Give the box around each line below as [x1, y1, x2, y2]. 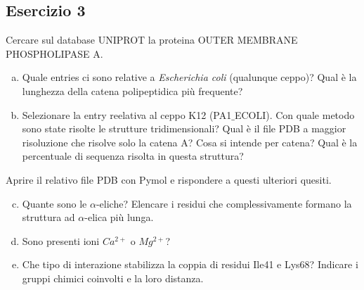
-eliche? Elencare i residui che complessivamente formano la [96, 196, 352, 210]
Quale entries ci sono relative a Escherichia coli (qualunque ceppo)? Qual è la [22, 70, 357, 84]
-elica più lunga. [84, 210, 154, 225]
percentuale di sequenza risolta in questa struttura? [22, 149, 244, 163]
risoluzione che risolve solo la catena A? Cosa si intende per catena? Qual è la [22, 134, 358, 149]
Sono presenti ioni [22, 233, 100, 248]
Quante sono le [22, 196, 87, 210]
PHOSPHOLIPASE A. [6, 46, 103, 61]
